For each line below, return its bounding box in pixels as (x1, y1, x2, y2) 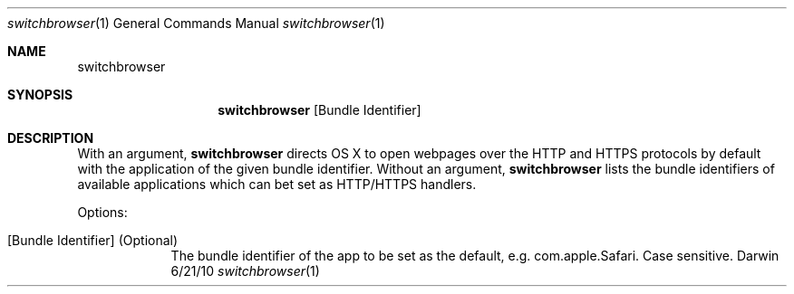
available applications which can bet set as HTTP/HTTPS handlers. (77, 176, 477, 192)
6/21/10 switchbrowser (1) (170, 263, 320, 279)
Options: (77, 204, 128, 220)
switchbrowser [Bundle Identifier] (218, 102, 421, 118)
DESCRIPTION (7, 130, 94, 146)
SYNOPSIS (7, 87, 73, 102)
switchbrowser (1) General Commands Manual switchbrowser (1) (7, 15, 385, 31)
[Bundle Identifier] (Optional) (7, 232, 179, 248)
